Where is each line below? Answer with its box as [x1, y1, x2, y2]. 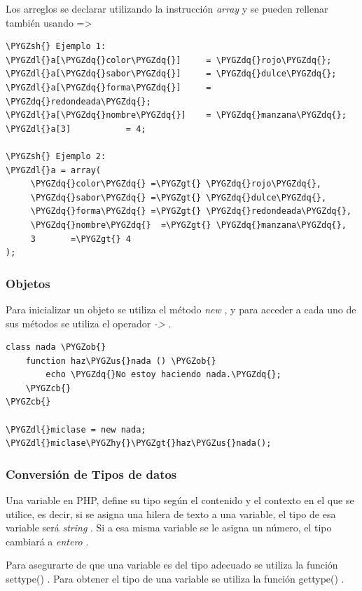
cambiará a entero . [6, 534, 89, 548]
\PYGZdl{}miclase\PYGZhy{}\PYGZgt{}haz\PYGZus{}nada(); [6, 438, 272, 449]
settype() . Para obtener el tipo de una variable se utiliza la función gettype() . [6, 571, 344, 586]
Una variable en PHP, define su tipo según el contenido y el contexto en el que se [6, 493, 354, 508]
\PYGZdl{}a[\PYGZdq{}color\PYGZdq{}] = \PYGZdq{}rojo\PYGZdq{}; [6, 55, 332, 65]
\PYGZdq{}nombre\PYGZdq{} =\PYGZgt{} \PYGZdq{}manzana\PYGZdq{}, [30, 219, 347, 230]
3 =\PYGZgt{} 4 [30, 233, 131, 244]
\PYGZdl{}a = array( [6, 165, 102, 175]
